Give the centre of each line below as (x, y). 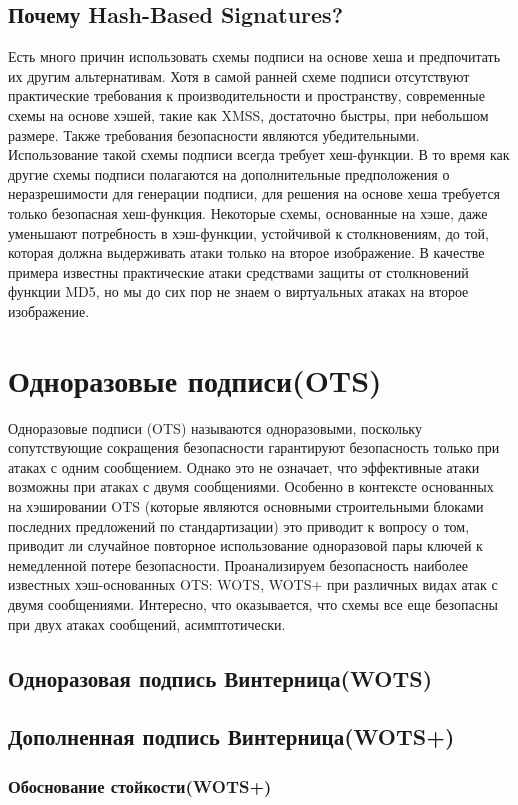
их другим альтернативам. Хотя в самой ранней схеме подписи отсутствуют (239, 75)
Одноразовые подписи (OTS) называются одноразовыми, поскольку (215, 427)
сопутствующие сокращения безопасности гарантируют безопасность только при (254, 447)
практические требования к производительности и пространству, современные (246, 95)
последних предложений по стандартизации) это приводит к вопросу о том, (239, 525)
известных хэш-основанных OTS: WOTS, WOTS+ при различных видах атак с (253, 584)
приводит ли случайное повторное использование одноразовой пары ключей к (245, 545)
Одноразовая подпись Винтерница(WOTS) (220, 677)
